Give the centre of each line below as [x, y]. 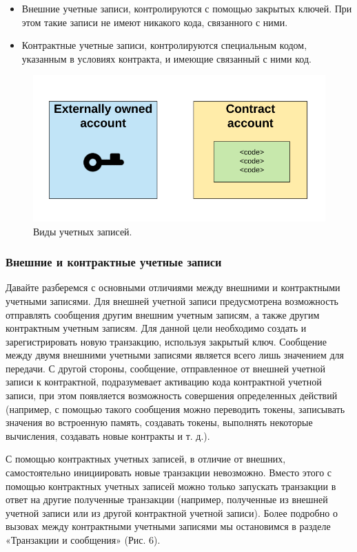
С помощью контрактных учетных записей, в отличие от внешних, [146, 459]
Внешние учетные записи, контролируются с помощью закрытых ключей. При [187, 8]
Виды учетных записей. [83, 231]
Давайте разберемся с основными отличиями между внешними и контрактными [173, 287]
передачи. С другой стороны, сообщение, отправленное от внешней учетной [165, 368]
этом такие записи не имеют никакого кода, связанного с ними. [155, 22]
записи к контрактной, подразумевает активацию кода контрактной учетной [164, 382]
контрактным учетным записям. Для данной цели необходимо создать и [156, 328]
